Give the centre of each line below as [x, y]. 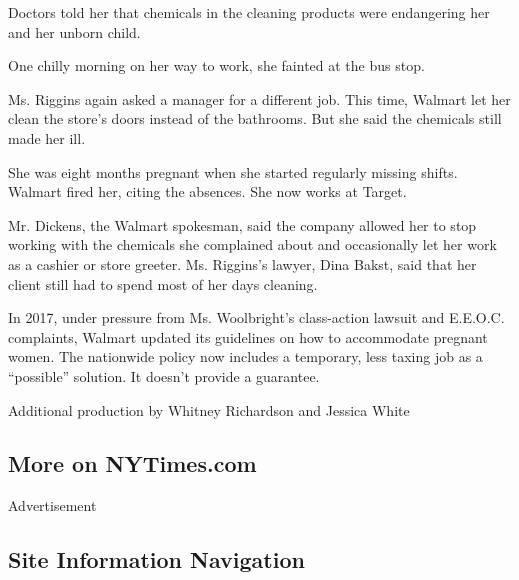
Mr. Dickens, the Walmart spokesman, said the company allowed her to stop [242, 224]
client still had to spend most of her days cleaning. [163, 283]
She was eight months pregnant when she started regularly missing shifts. [233, 171]
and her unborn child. [74, 31]
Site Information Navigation [156, 559]
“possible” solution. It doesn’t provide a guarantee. [164, 375]
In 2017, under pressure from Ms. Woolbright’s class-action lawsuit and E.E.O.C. [256, 317]
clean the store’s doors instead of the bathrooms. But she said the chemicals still [255, 118]
